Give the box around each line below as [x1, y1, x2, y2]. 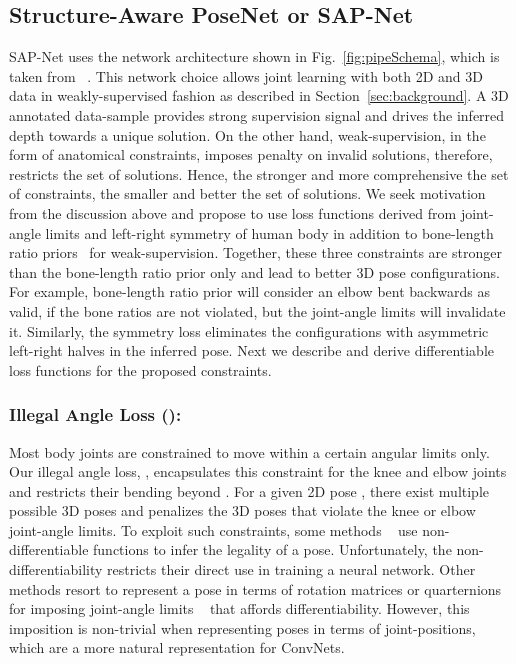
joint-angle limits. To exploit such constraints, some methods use [9, 519, 418, 540]
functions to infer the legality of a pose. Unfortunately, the [93, 539, 452, 560]
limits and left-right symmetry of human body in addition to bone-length [45, 222, 494, 243]
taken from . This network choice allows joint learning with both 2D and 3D [9, 65, 483, 86]
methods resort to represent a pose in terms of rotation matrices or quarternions [9, 578, 502, 599]
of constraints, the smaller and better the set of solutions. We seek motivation [9, 183, 486, 204]
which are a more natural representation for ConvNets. [9, 637, 345, 658]
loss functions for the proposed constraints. [9, 359, 272, 380]
